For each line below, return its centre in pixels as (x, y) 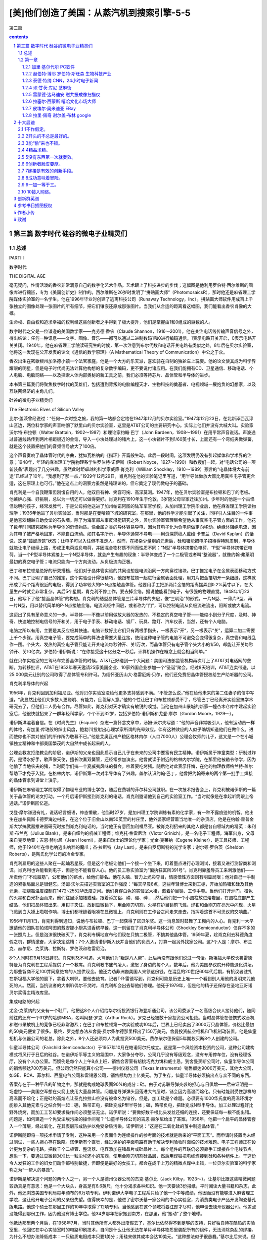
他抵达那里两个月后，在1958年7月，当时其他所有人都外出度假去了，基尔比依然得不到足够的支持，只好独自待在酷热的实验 (132, 1223)
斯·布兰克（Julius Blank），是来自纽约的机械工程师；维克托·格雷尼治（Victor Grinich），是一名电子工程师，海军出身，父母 (132, 833)
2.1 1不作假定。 (33, 129)
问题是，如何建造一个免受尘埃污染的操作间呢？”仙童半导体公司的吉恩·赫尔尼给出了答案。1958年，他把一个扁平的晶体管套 (133, 1119)
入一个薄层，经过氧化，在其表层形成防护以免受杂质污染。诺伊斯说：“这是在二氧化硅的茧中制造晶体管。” (114, 1126)
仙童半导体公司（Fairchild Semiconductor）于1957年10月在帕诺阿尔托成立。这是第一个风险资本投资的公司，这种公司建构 (132, 1048)
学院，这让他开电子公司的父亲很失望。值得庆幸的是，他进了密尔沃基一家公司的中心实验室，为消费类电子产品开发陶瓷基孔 (133, 1200)
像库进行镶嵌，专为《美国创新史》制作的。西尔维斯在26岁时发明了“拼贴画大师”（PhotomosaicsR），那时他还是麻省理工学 (132, 292)
